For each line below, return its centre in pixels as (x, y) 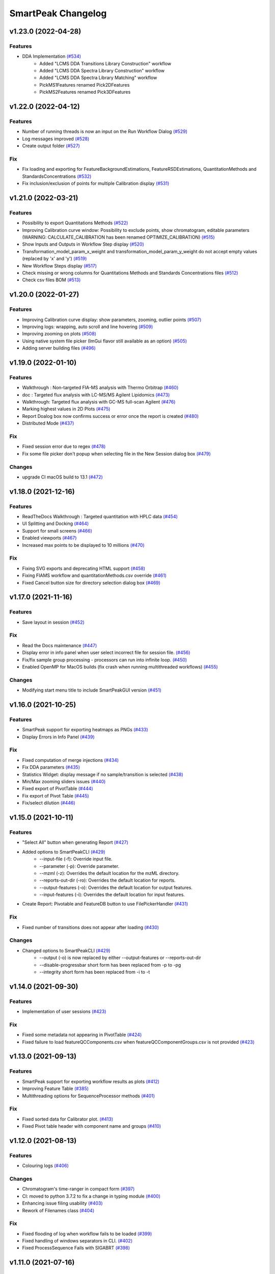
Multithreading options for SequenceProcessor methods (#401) (89, 1096)
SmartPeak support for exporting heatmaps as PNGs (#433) (85, 730)
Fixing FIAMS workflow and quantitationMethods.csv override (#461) (94, 575)
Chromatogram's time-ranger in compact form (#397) (78, 1189)
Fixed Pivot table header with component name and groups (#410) (92, 1126)
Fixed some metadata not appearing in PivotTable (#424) (82, 1035)
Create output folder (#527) (51, 146)
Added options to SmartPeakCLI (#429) (64, 852)
